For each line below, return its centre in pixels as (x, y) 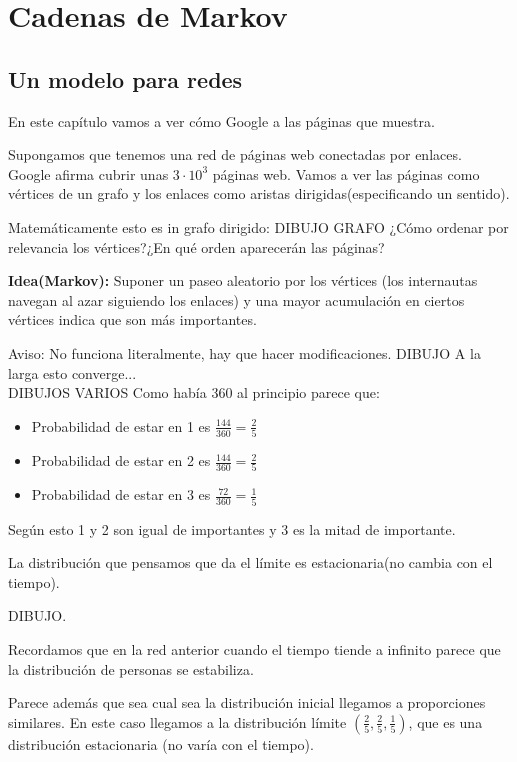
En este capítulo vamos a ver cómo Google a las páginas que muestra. (221, 120)
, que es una (445, 721)
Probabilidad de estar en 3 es (121, 494)
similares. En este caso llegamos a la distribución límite (177, 721)
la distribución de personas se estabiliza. (131, 668)
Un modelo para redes (125, 78)
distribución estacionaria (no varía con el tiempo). (161, 743)
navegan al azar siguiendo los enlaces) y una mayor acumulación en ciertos (236, 299)
